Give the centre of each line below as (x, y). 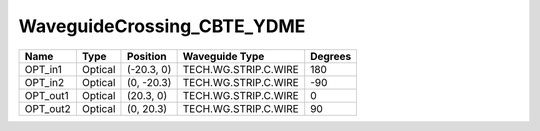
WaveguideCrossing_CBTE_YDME (162, 26)
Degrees (331, 56)
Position (146, 56)
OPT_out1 (46, 95)
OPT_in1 (43, 69)
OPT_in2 (44, 82)
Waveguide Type (223, 56)
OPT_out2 (47, 108)
